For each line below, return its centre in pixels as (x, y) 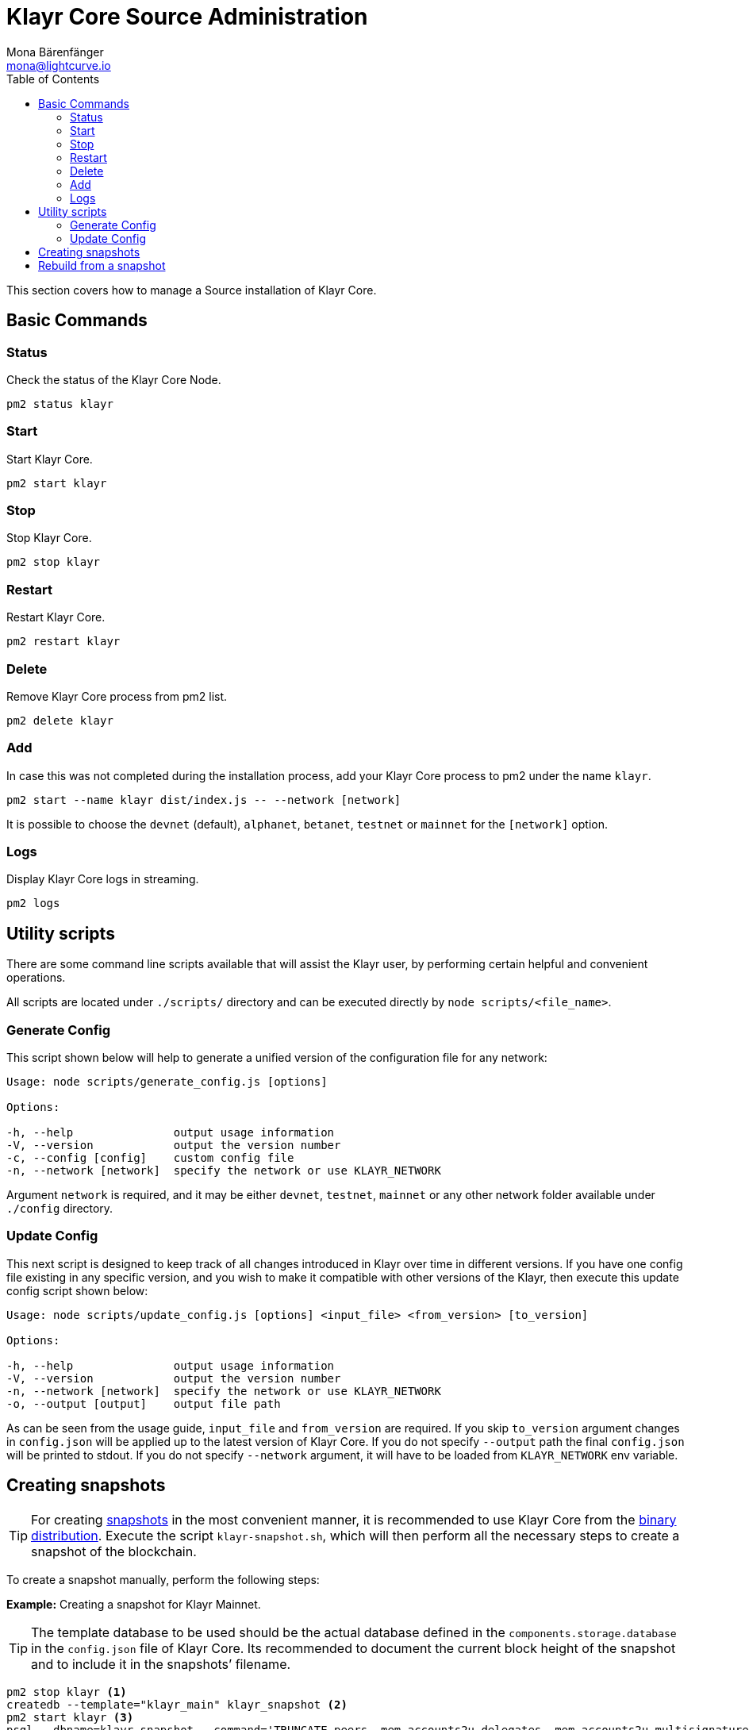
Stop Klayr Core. (49, 538)
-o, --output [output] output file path (144, 1403)
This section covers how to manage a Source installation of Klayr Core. (192, 290)
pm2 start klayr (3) (70, 1717)
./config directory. (60, 1209)
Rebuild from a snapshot (102, 265)
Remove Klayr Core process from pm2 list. (117, 696)
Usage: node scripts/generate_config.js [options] (167, 1082)
